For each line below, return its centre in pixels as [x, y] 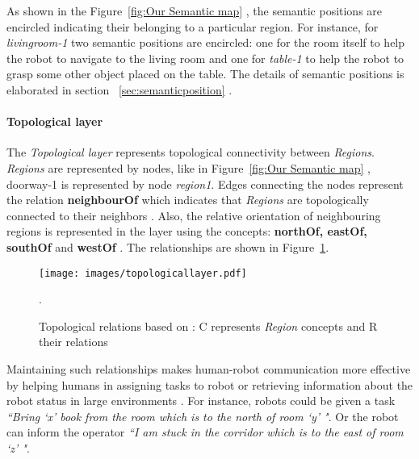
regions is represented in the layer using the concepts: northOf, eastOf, [187, 231]
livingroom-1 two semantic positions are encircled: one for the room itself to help [206, 42]
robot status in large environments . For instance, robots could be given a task [201, 401]
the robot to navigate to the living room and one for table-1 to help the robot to [205, 58]
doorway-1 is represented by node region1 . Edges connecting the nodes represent [205, 184]
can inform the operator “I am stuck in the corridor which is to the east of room [205, 432]
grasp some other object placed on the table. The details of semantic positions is [205, 74]
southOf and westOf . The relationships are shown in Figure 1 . [168, 246]
